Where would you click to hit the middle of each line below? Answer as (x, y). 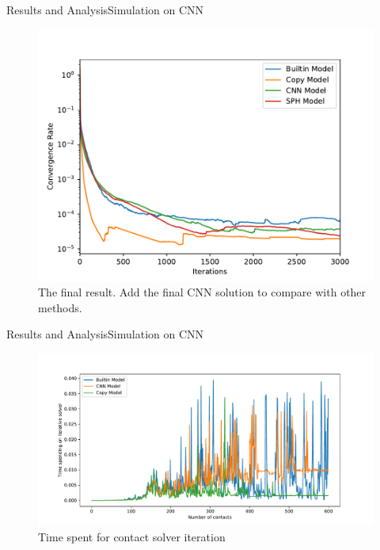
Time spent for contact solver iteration (132, 536)
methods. (60, 307)
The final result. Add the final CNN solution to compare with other (202, 292)
